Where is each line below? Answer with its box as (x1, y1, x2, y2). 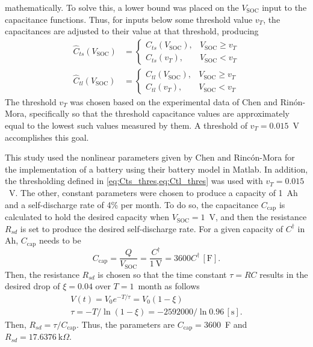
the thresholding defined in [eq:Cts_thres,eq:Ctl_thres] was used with (5, 174, 263, 187)
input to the (262, 1, 307, 13)
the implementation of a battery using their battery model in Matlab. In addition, (5, 162, 308, 175)
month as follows (138, 280, 200, 292)
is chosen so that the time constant (98, 268, 227, 280)
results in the (259, 268, 308, 280)
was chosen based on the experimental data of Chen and (70, 95, 278, 108)
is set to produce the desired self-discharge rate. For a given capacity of (20, 222, 284, 235)
